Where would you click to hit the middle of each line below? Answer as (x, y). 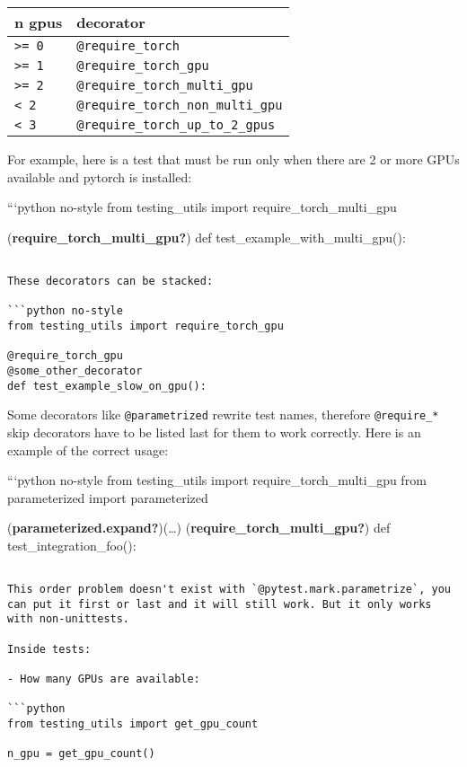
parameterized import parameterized (108, 497)
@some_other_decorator (75, 370)
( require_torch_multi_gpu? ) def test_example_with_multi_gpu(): (207, 237)
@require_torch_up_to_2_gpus (176, 125)
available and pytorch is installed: (100, 176)
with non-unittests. (69, 619)
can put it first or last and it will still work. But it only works (220, 604)
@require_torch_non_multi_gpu (180, 105)
